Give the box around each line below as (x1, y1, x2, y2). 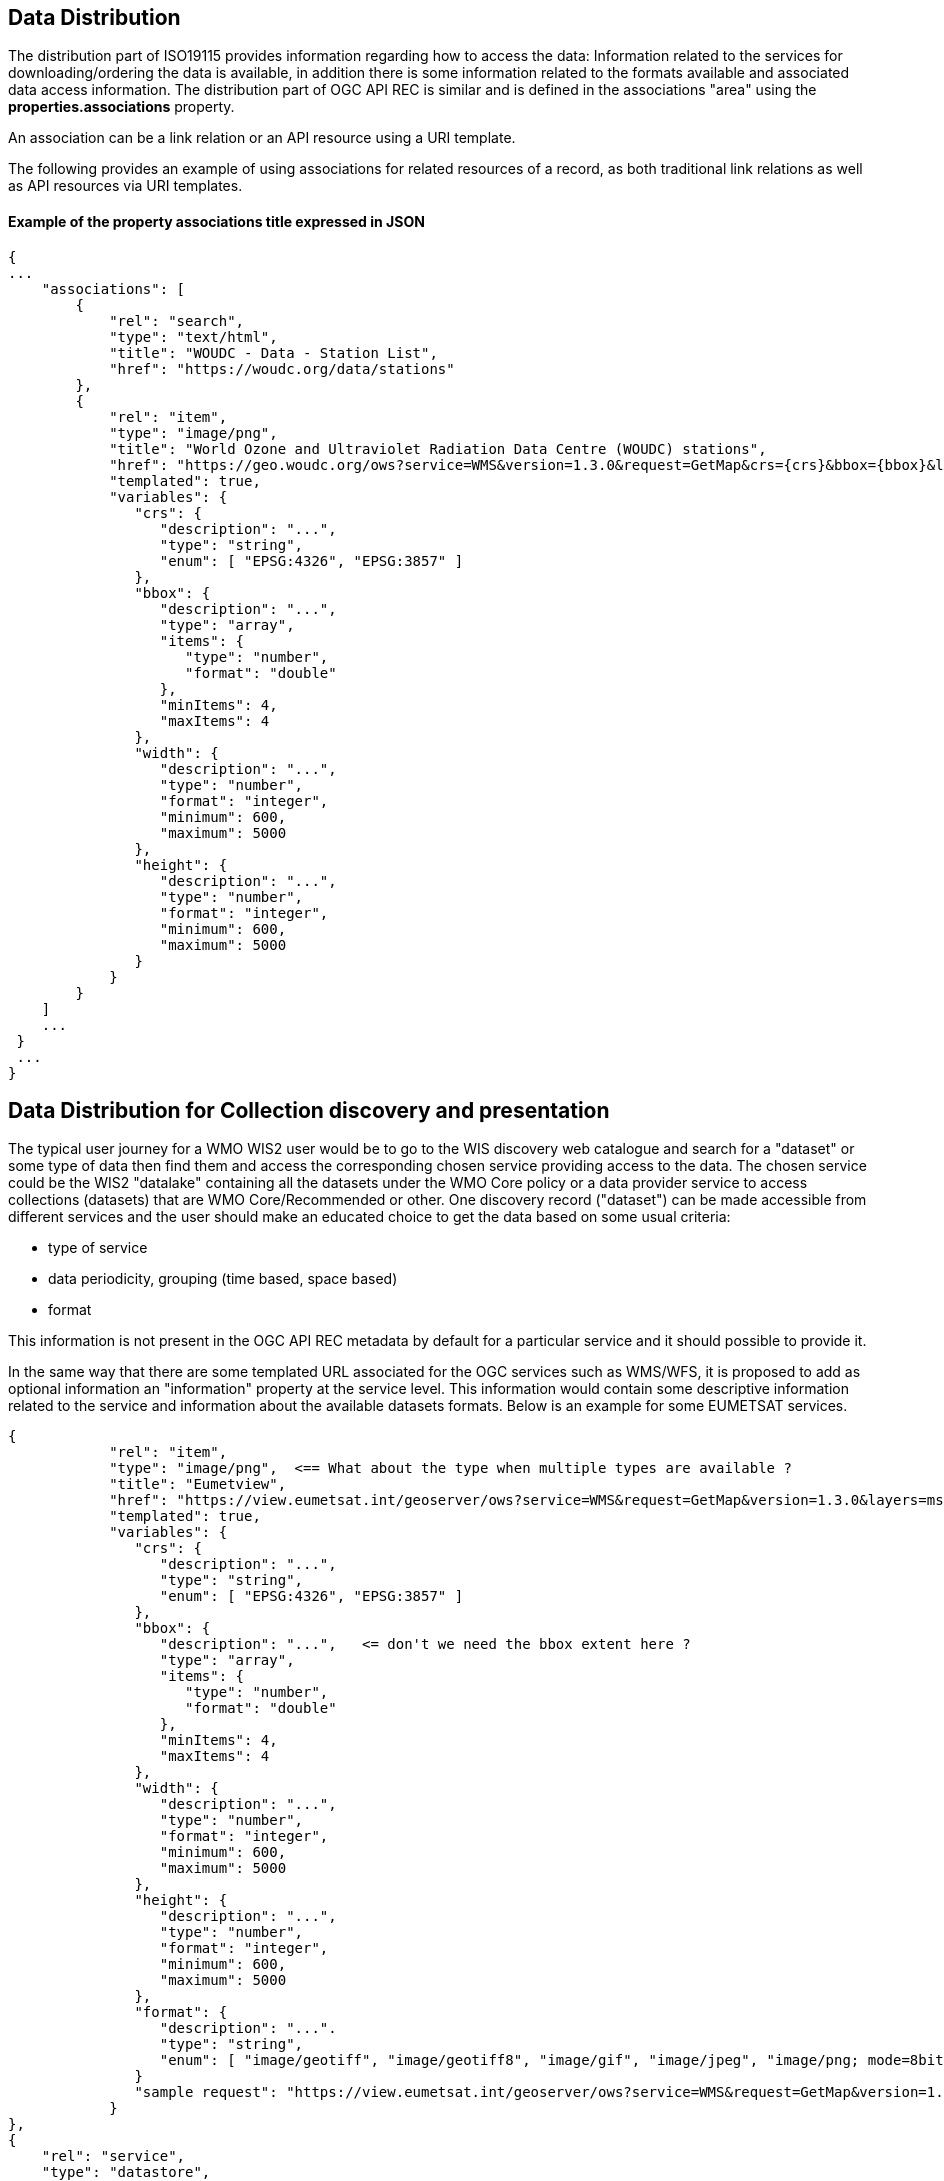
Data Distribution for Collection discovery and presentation (8, 1098, 610, 1124)
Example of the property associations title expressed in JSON (8, 213, 425, 231)
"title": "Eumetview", (109, 1476, 287, 1493)
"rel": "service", (41, 2148, 186, 2165)
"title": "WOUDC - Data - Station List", (109, 344, 438, 361)
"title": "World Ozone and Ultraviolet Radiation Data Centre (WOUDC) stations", (109, 440, 767, 457)
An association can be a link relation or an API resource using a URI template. (8, 129, 516, 147)
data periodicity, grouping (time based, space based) (48, 1270, 398, 1288)
